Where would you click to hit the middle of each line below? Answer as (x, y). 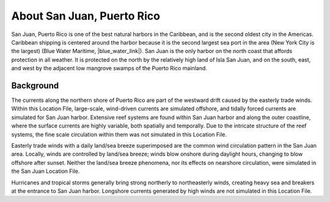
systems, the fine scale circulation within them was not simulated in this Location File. (119, 134)
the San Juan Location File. (46, 171)
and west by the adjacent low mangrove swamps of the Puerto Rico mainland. (109, 68)
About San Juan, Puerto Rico (86, 16)
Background (35, 85)
